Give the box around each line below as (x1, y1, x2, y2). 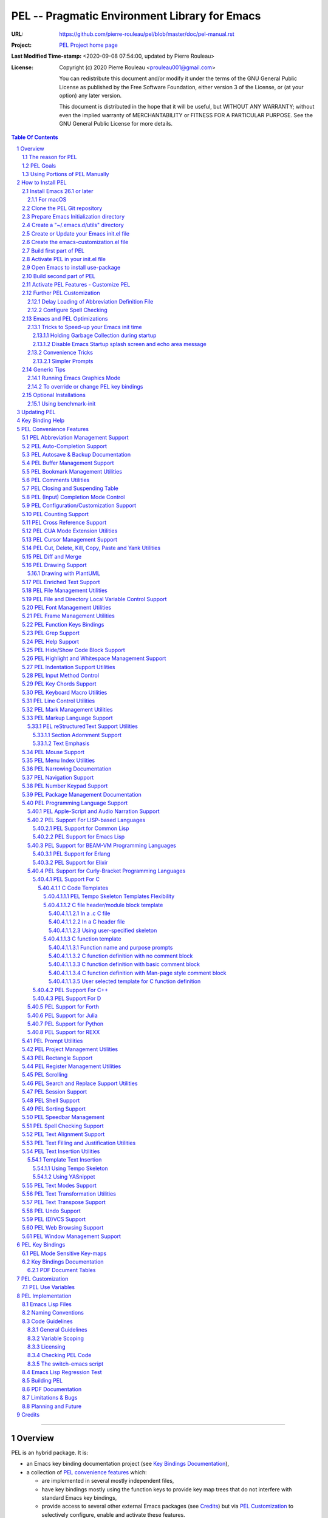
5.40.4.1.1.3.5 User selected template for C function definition (49, 978, 201, 985)
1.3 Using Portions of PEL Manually (22, 171, 109, 178)
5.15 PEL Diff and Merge (22, 553, 82, 560)
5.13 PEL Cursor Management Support (22, 536, 118, 543)
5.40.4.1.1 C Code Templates (38, 884, 109, 891)
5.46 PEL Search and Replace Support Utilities (22, 1080, 138, 1087)
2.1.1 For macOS (27, 196, 67, 203)
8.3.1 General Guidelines (27, 1326, 87, 1333)
